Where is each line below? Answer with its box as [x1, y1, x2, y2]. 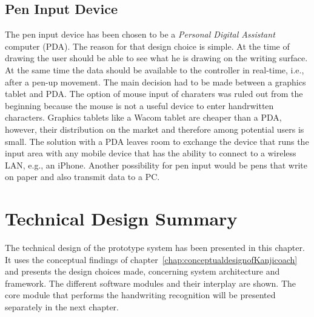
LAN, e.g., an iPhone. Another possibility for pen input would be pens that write [5, 158, 307, 171]
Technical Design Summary [5, 206, 238, 231]
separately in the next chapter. [5, 301, 119, 313]
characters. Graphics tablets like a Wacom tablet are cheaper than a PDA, [5, 111, 282, 124]
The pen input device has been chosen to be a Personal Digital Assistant [5, 28, 275, 41]
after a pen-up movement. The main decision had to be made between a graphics [5, 75, 306, 88]
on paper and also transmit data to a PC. [5, 170, 160, 183]
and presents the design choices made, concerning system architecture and [5, 265, 280, 278]
